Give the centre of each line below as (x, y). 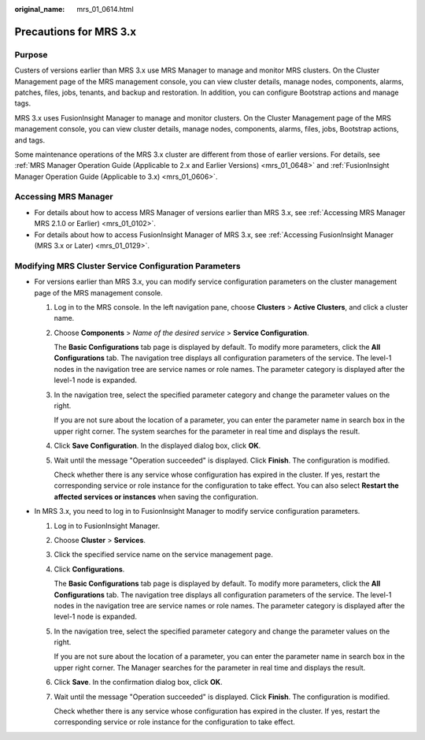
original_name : (40, 9)
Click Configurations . (89, 569)
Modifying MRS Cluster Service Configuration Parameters (128, 266)
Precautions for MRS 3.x (76, 32)
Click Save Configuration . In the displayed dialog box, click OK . (157, 446)
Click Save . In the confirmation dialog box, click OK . (139, 682)
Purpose (31, 54)
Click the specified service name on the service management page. (163, 555)
